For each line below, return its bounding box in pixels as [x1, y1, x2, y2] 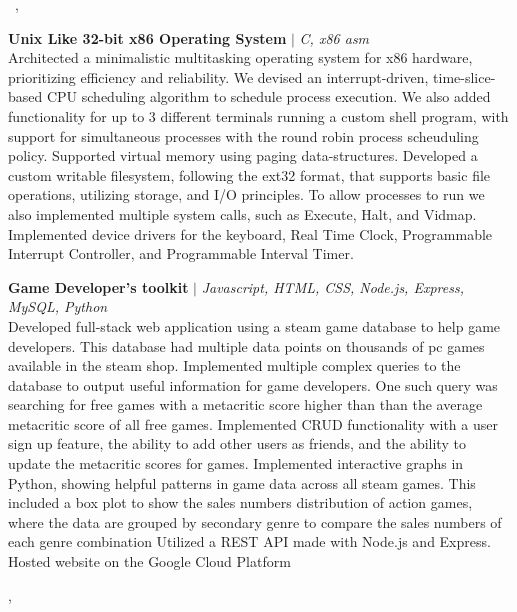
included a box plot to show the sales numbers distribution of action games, [8, 492, 473, 513]
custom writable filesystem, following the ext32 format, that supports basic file [8, 164, 491, 185]
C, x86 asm [299, 27, 370, 48]
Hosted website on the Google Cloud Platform [8, 551, 291, 572]
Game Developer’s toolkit [8, 276, 189, 297]
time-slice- [433, 66, 496, 87]
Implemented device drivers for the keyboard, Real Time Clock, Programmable [8, 223, 493, 244]
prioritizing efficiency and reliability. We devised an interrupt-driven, [8, 66, 429, 87]
